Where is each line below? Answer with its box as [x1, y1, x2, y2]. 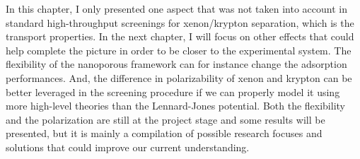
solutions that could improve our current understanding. [6, 139, 250, 154]
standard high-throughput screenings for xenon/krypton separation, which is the [6, 15, 354, 30]
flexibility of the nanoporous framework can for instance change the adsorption [6, 57, 347, 71]
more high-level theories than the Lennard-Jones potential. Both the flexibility [6, 98, 345, 113]
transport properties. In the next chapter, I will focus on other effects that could [6, 29, 354, 44]
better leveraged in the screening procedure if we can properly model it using [6, 84, 340, 99]
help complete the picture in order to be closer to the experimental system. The [6, 42, 352, 57]
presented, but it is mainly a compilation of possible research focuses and [6, 126, 323, 141]
